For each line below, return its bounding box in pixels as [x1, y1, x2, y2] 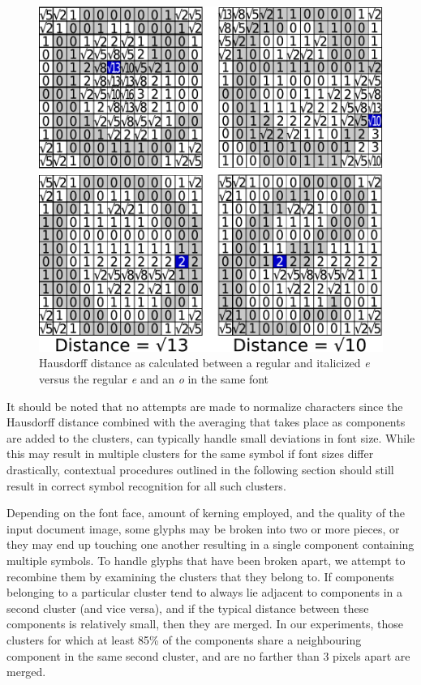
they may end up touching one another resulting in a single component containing [6, 536, 415, 553]
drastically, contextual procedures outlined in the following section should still [6, 460, 394, 477]
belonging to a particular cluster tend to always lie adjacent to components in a [6, 584, 403, 601]
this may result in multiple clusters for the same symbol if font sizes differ [6, 445, 374, 462]
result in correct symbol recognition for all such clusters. [6, 477, 286, 494]
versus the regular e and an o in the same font [39, 370, 269, 387]
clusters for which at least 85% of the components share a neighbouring [6, 631, 362, 648]
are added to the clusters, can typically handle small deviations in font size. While [6, 429, 415, 446]
